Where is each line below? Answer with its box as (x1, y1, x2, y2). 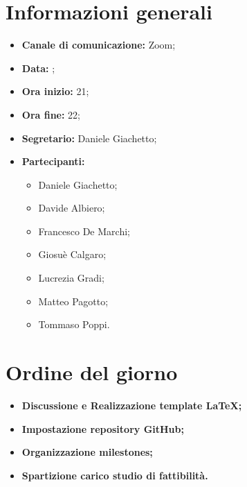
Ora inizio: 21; (21, 84, 89, 99)
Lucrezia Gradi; (38, 271, 104, 285)
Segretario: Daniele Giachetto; (21, 130, 157, 145)
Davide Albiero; (38, 200, 105, 215)
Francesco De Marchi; (38, 223, 130, 238)
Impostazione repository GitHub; (21, 421, 184, 436)
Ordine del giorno (6, 358, 178, 386)
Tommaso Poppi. (38, 317, 110, 332)
